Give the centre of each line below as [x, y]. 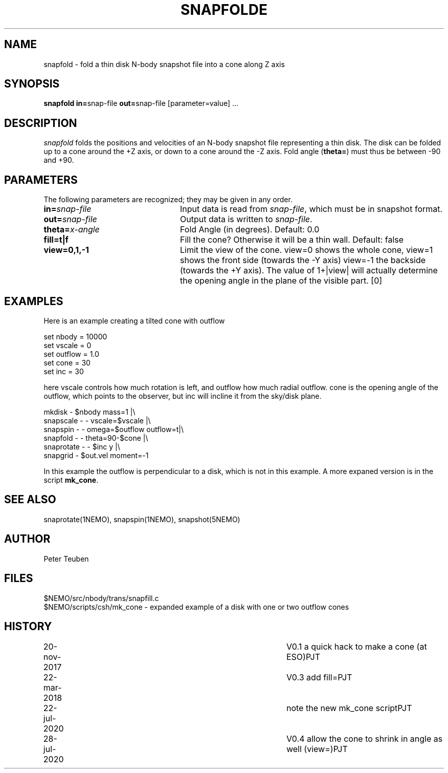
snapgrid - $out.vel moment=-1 [96, 455]
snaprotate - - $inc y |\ [82, 446]
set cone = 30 [67, 362]
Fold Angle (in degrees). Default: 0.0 [250, 230]
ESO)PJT [303, 657]
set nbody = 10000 [75, 336]
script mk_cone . [71, 480]
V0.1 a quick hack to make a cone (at [356, 647]
